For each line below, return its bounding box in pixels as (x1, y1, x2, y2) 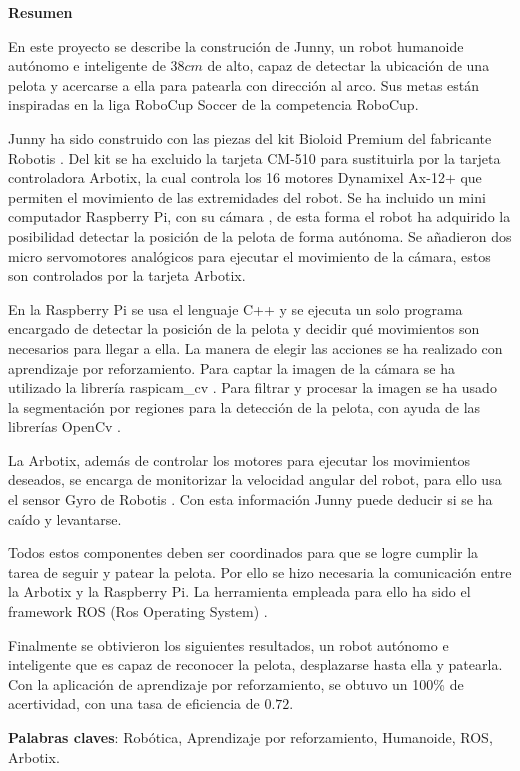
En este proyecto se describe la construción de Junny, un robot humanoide (8, 35, 464, 56)
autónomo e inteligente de (8, 55, 166, 76)
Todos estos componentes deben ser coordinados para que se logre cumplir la (8, 542, 479, 563)
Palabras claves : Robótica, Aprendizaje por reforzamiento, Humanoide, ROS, (8, 727, 493, 747)
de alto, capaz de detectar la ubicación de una (207, 55, 490, 76)
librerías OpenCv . (8, 416, 121, 437)
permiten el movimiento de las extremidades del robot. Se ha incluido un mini (8, 186, 486, 207)
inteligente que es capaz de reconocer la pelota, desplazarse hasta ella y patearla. (8, 654, 503, 675)
